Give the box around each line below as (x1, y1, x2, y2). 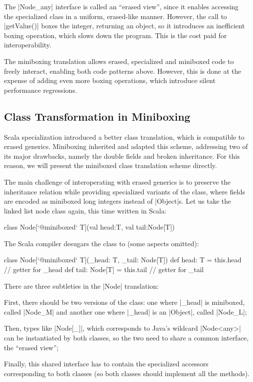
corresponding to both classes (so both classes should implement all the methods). (4, 368, 250, 378)
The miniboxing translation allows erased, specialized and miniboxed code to (4, 56, 234, 66)
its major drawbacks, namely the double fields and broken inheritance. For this (4, 150, 240, 161)
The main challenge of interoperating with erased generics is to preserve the (4, 176, 231, 187)
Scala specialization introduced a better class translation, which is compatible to (4, 131, 245, 142)
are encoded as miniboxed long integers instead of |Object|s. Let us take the (4, 196, 231, 206)
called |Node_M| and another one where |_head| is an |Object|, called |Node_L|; (4, 306, 247, 317)
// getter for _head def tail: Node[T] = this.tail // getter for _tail (4, 264, 204, 275)
